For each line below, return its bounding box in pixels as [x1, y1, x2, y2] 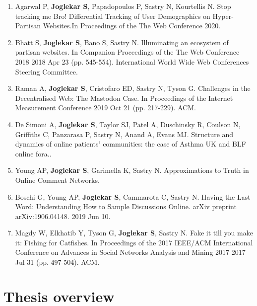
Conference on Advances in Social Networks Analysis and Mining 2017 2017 [15, 247, 246, 257]
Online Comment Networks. [15, 174, 100, 185]
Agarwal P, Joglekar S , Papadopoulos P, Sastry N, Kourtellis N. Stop [15, 1, 231, 11]
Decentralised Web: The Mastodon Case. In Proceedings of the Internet [15, 92, 233, 103]
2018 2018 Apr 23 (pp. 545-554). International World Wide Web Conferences [15, 56, 249, 67]
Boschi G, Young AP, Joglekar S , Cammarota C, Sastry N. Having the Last [15, 191, 251, 202]
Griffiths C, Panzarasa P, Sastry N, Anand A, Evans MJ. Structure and [15, 129, 234, 139]
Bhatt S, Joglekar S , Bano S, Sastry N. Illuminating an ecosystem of [15, 37, 229, 47]
